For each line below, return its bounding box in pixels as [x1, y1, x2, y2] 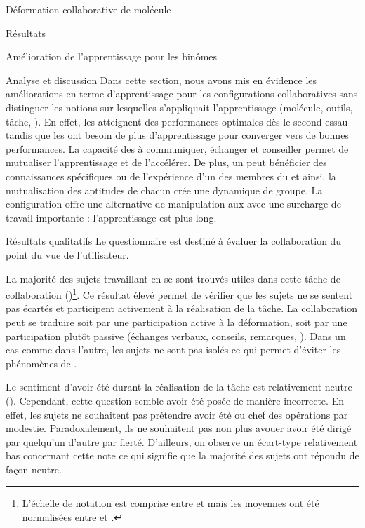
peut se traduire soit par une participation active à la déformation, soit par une [6, 314, 347, 329]
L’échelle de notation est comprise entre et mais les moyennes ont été [22, 496, 319, 510]
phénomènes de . [6, 356, 77, 370]
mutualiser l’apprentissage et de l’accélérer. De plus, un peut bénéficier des [6, 155, 327, 170]
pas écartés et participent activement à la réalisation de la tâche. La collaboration [6, 301, 358, 316]
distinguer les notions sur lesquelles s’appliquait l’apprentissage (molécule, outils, [6, 100, 353, 114]
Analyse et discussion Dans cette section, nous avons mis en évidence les [6, 72, 317, 87]
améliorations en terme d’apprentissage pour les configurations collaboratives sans [6, 86, 358, 101]
